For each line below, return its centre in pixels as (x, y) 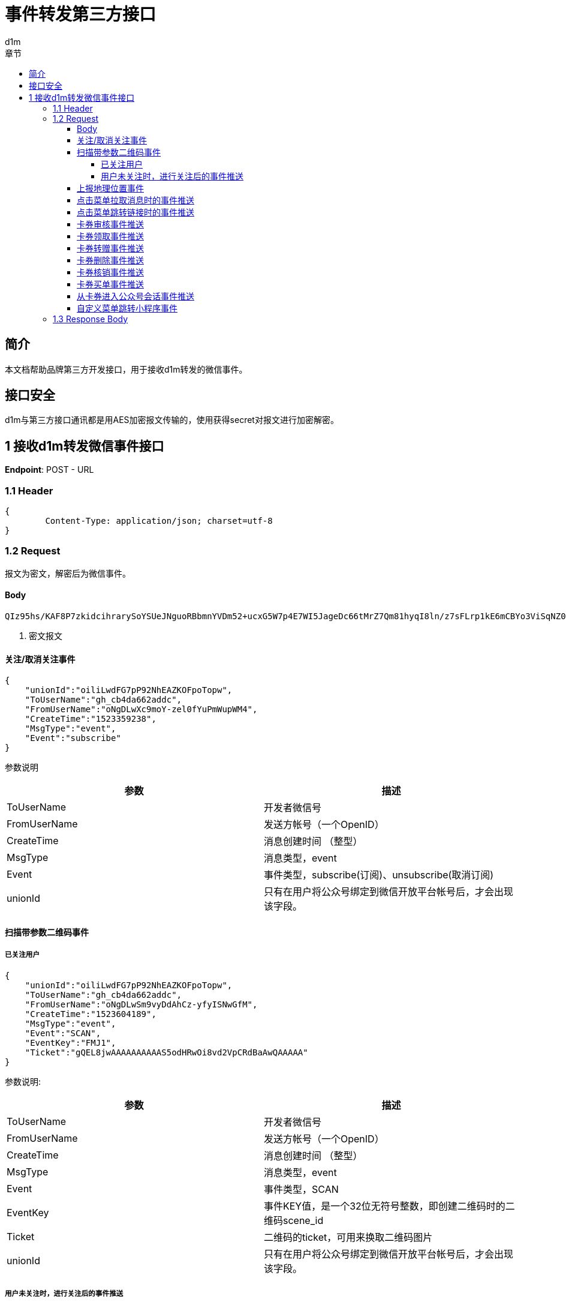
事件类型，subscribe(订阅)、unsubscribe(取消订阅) (379, 875)
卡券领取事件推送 (110, 236)
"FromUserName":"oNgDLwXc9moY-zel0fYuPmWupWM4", (141, 709)
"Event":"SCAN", (63, 1033)
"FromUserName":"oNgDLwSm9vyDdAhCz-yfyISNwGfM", (141, 1004)
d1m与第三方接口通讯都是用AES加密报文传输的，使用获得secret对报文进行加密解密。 (172, 420)
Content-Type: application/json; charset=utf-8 (159, 521)
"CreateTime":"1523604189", (91, 1014)
